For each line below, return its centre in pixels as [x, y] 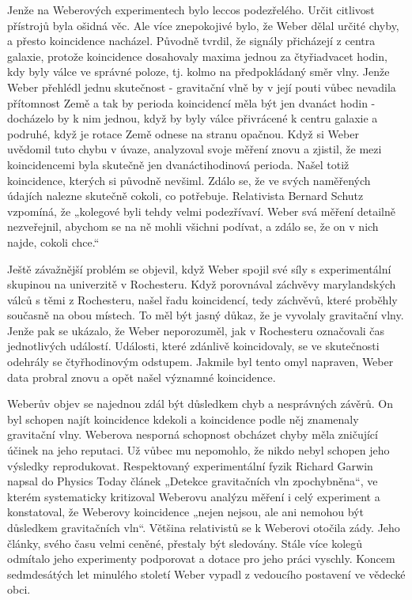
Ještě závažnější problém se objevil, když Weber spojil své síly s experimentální [199, 268]
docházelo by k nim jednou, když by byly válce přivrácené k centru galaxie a [193, 118]
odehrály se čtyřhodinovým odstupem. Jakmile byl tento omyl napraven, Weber [200, 362]
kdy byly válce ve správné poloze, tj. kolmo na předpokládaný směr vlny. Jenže [198, 72]
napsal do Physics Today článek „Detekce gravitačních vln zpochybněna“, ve [193, 481]
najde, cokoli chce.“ [53, 242]
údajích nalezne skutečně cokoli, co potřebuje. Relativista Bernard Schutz [185, 196]
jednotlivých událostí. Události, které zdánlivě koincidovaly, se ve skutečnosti [193, 346]
